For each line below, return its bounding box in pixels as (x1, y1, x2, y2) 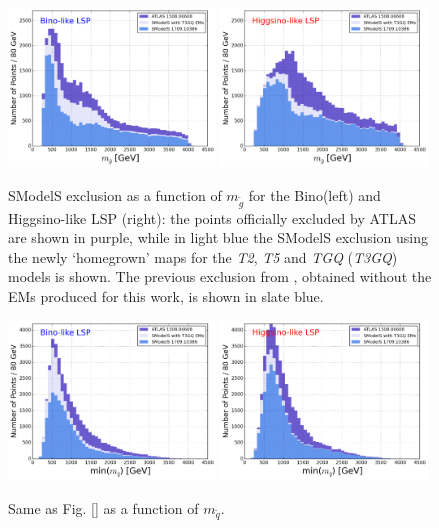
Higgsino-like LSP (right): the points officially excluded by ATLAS (8, 207, 416, 228)
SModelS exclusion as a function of (8, 184, 222, 205)
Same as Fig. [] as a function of (8, 497, 199, 518)
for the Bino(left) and (248, 184, 381, 205)
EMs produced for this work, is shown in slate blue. (8, 285, 324, 306)
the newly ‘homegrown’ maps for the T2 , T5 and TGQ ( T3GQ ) (8, 246, 398, 267)
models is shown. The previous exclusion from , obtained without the (8, 266, 432, 287)
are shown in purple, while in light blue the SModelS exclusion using (8, 227, 428, 248)
